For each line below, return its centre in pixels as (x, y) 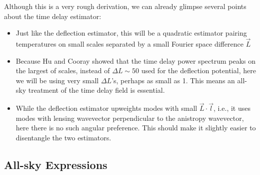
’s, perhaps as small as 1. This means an (173, 80)
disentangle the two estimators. (63, 137)
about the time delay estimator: (53, 16)
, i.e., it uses (232, 108)
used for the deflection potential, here (198, 70)
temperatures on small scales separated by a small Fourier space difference (129, 44)
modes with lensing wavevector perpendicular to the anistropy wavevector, (130, 118)
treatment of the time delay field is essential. (96, 90)
